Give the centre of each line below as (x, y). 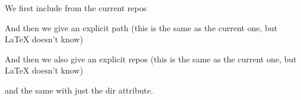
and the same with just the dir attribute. (79, 90)
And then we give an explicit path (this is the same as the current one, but (141, 27)
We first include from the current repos (76, 8)
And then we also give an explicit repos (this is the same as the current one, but (151, 59)
